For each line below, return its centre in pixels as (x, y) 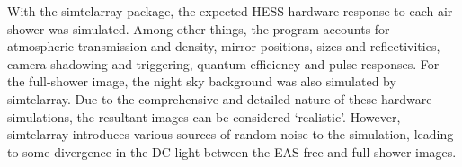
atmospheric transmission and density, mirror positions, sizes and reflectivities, (224, 46)
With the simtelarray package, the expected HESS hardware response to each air (230, 11)
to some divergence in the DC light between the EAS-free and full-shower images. (232, 151)
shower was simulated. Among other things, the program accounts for (199, 28)
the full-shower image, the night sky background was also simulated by (202, 81)
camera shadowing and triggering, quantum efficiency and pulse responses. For (223, 63)
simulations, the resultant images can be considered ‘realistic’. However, (204, 116)
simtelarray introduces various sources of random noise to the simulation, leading (231, 134)
